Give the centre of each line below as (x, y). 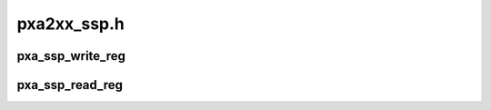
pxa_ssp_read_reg (70, 85)
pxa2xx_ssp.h (70, 24)
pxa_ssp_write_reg (71, 56)
